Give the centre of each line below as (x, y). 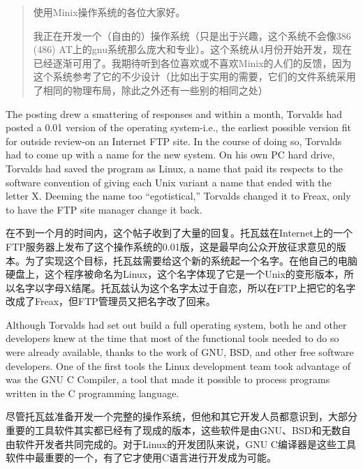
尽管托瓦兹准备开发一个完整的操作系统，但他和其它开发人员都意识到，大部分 (181, 416)
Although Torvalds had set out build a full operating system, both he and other (176, 324)
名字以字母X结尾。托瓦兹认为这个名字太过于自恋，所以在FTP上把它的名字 (185, 287)
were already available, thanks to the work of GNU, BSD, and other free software (180, 352)
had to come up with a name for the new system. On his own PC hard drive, (170, 155)
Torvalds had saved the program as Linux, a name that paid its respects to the (175, 168)
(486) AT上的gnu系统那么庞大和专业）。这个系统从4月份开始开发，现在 (192, 49)
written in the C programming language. (92, 393)
